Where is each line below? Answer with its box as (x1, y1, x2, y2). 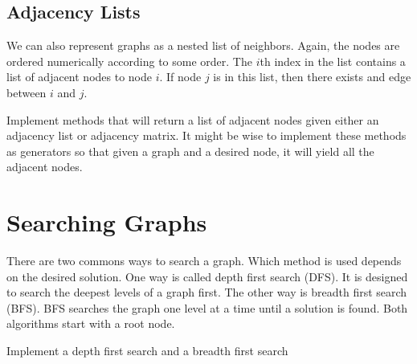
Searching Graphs (6, 206, 207, 239)
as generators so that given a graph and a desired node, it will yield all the (6, 142, 374, 159)
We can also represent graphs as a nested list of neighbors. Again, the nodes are (6, 37, 400, 54)
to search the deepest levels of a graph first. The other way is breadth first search (6, 284, 407, 301)
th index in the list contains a (260, 52, 406, 69)
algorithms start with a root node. (6, 315, 175, 332)
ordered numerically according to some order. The (6, 52, 252, 69)
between (6, 84, 47, 100)
